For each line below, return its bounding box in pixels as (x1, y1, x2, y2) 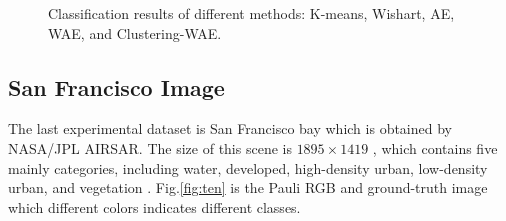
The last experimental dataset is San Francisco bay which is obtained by (8, 118, 452, 139)
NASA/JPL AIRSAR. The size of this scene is (8, 137, 292, 158)
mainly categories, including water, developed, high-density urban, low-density (8, 157, 488, 178)
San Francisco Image (8, 71, 225, 102)
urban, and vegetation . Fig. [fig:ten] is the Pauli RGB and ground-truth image (8, 177, 488, 198)
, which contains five (372, 137, 498, 158)
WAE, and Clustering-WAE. (48, 22, 222, 43)
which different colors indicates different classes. (8, 196, 301, 217)
